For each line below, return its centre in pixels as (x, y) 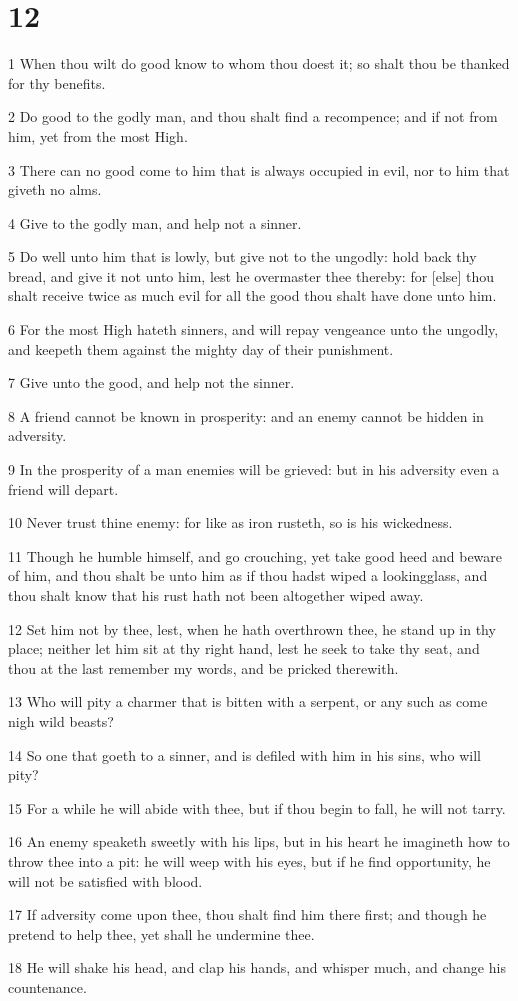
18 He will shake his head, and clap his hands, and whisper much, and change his (257, 967)
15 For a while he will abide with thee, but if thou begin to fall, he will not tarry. (257, 807)
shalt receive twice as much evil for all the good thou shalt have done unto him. (252, 295)
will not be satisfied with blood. (105, 880)
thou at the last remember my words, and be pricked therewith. (203, 667)
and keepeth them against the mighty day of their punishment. (201, 348)
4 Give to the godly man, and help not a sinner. (155, 222)
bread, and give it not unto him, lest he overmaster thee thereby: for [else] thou (251, 275)
